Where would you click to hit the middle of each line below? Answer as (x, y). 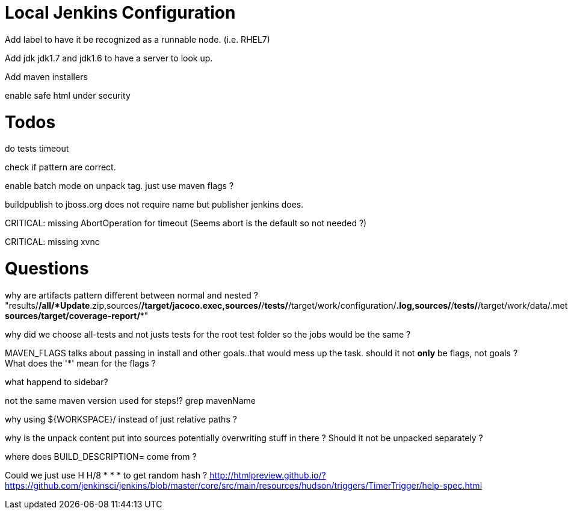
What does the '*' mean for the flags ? (80, 363)
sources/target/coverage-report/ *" (77, 315)
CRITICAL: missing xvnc (52, 242)
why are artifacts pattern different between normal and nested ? (131, 295)
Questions (47, 268)
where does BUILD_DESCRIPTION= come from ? (101, 456)
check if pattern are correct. (60, 167)
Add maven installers (46, 76)
